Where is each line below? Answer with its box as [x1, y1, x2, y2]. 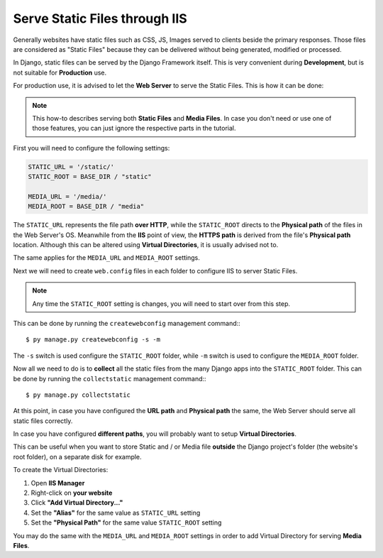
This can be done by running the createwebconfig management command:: [13, 319, 240, 327]
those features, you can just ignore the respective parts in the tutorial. [32, 124, 236, 133]
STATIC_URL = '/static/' [28, 163, 115, 170]
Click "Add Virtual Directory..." [30, 498, 123, 507]
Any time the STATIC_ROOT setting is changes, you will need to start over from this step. [32, 299, 291, 308]
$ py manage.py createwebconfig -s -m [26, 336, 161, 344]
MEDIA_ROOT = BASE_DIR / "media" [28, 202, 145, 211]
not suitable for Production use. [13, 68, 107, 77]
